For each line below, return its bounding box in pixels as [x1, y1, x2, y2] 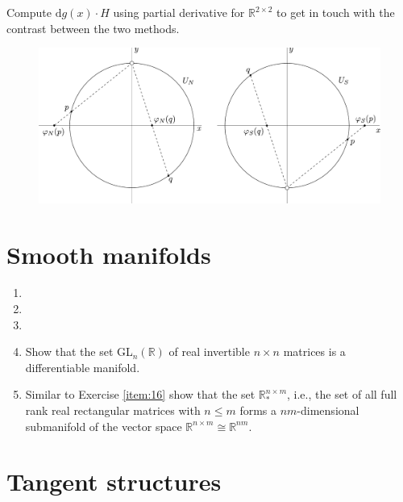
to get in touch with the [276, 4, 395, 20]
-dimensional [297, 402, 359, 418]
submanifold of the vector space [25, 417, 182, 434]
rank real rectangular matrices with [25, 402, 201, 418]
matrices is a [283, 343, 346, 360]
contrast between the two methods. [6, 19, 180, 36]
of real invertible [168, 343, 250, 360]
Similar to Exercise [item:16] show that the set [25, 386, 256, 403]
